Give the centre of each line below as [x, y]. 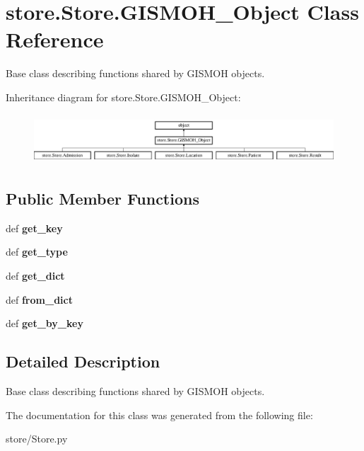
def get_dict [35, 276]
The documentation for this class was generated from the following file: [159, 415]
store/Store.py [37, 439]
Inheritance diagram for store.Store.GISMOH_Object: [123, 97]
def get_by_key [45, 323]
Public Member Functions [102, 199]
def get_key [34, 228]
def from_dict [39, 299]
